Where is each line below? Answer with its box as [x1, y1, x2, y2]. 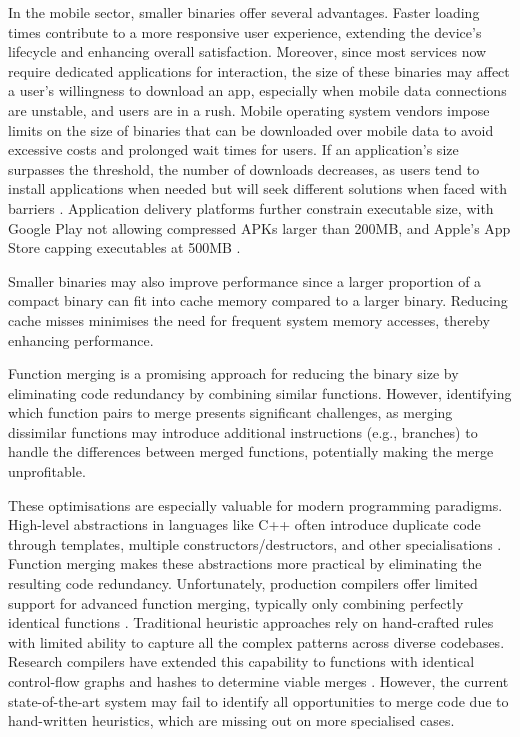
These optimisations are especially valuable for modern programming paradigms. [8, 494, 503, 515]
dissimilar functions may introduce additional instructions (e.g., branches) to [8, 421, 478, 442]
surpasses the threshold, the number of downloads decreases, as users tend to [8, 158, 480, 179]
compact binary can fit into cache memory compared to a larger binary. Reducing [8, 290, 508, 311]
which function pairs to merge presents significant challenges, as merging [8, 402, 453, 423]
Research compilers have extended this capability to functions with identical [8, 651, 475, 672]
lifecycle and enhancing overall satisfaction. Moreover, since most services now [8, 41, 487, 62]
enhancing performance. [8, 329, 154, 350]
